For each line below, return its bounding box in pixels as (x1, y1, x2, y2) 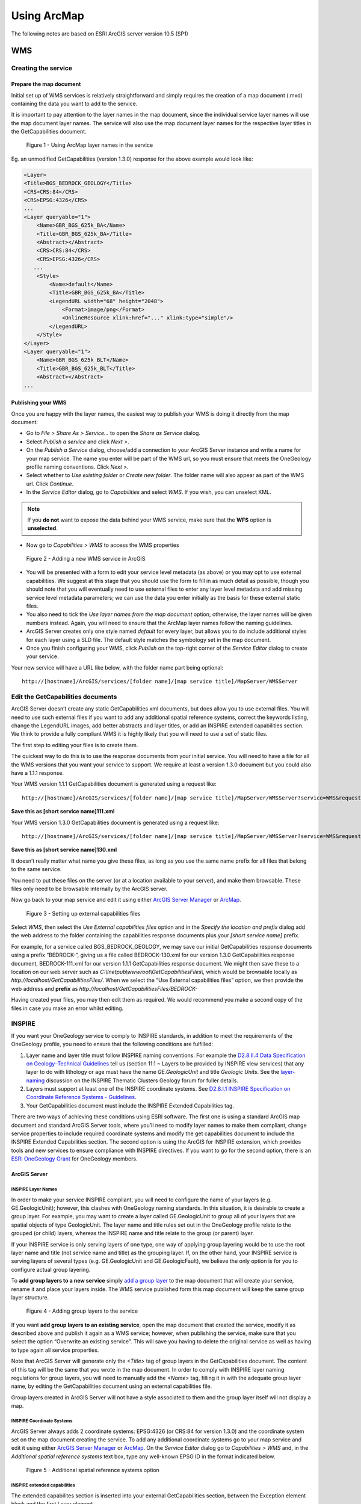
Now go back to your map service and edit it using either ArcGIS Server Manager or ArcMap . (11, 896, 241, 904)
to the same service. (11, 866, 62, 873)
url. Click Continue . (26, 480, 74, 487)
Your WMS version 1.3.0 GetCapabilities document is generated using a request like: (11, 819, 220, 826)
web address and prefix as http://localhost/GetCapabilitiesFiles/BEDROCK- (11, 985, 198, 992)
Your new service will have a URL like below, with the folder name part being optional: (11, 664, 224, 671)
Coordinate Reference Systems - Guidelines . (26, 1094, 137, 1101)
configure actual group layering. (11, 1266, 91, 1273)
